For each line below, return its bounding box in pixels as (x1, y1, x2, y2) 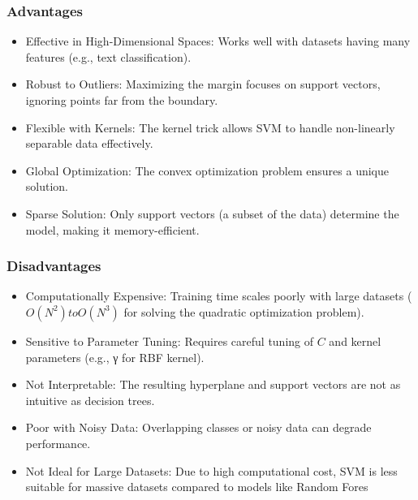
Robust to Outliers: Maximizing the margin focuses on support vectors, (25, 75, 381, 93)
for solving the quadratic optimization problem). (123, 303, 364, 320)
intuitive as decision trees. (25, 391, 155, 408)
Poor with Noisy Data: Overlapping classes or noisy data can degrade (25, 419, 372, 436)
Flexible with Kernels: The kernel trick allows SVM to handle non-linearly (25, 119, 395, 136)
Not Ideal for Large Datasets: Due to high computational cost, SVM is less (25, 462, 398, 479)
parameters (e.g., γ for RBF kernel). (25, 348, 205, 365)
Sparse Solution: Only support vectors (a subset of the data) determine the (25, 205, 399, 222)
